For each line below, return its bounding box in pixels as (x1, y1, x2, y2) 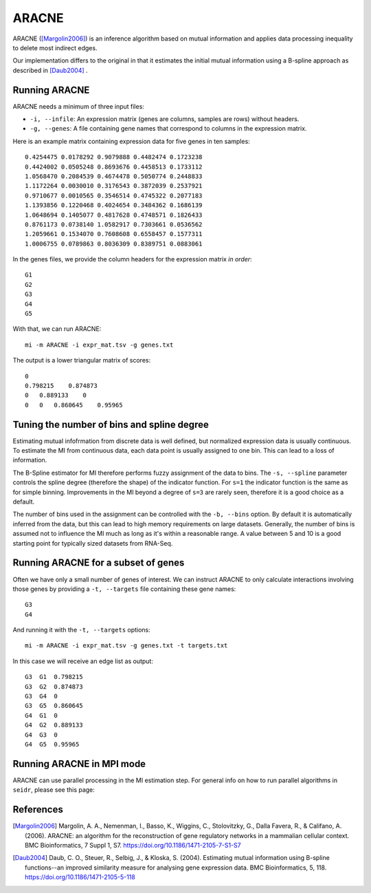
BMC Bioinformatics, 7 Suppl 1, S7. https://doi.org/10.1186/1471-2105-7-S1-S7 (25, 841, 242, 849)
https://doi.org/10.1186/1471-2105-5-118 (25, 873, 135, 881)
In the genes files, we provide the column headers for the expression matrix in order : (12, 255, 252, 263)
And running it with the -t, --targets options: (12, 626, 150, 634)
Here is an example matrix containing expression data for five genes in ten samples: (12, 137, 250, 145)
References (12, 804, 63, 815)
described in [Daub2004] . (12, 66, 89, 74)
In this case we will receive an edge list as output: (12, 657, 154, 665)
